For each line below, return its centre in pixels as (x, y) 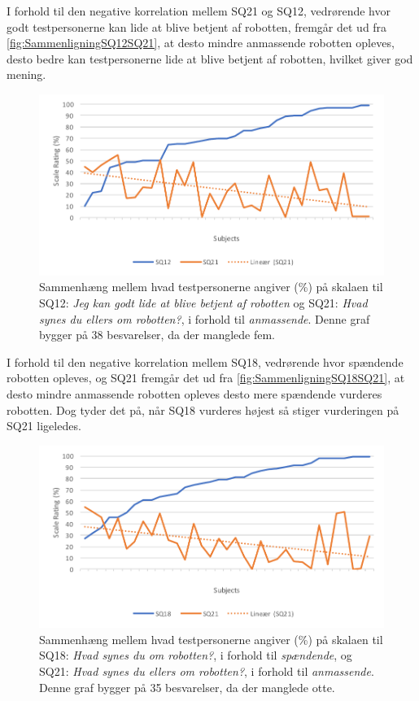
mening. (26, 74)
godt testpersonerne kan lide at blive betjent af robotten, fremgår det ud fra (197, 26)
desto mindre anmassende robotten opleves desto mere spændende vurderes (194, 394)
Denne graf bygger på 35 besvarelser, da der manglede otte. (187, 687)
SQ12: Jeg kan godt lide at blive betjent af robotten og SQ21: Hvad (203, 303)
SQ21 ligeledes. (44, 426)
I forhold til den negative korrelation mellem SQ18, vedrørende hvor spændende (205, 361)
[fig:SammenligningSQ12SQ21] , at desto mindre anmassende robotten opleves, (201, 43)
